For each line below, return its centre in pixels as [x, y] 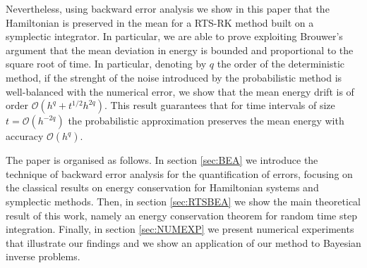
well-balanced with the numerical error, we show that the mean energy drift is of [180, 91]
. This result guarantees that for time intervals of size [219, 105]
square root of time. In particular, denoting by [106, 64]
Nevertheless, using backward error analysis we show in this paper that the [168, 8]
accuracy [25, 136]
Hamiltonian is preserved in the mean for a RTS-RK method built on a [160, 22]
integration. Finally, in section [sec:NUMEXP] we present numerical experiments [180, 229]
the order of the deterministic [281, 64]
